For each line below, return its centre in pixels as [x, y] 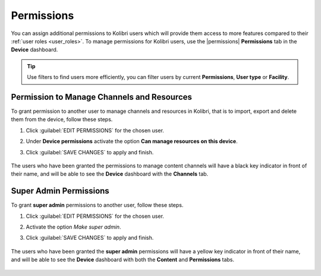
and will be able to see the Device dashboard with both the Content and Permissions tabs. [123, 260]
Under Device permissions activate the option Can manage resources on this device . [132, 141]
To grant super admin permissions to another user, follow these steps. [97, 205]
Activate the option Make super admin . [73, 227]
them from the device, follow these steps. [62, 119]
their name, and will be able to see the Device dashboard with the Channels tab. [110, 174]
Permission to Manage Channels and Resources [102, 97]
